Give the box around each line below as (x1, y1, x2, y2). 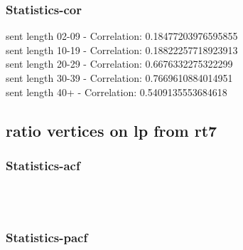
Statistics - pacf (6, 229, 88, 246)
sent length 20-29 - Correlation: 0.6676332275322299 (6, 56, 233, 71)
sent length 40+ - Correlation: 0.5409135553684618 (6, 84, 227, 99)
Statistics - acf (6, 156, 80, 174)
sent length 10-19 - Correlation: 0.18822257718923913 (6, 42, 238, 57)
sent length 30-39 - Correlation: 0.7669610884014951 (6, 71, 233, 85)
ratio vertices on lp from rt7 (6, 119, 217, 141)
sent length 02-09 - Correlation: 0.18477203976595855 (6, 28, 238, 43)
